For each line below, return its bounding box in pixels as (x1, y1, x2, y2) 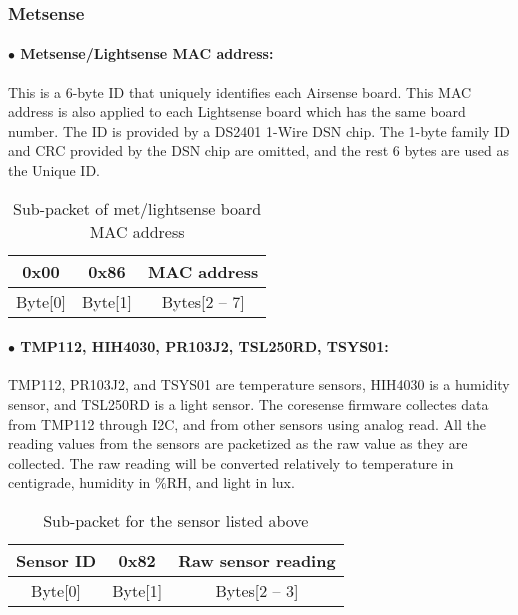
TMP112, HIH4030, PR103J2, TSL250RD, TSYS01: (20, 336, 389, 357)
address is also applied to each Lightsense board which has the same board (8, 101, 466, 122)
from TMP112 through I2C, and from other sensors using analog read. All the (8, 413, 486, 434)
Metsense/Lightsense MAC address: (20, 43, 274, 64)
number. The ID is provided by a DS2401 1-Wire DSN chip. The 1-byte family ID (8, 120, 510, 141)
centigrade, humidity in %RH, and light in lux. (8, 472, 295, 493)
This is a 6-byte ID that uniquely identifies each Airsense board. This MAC (8, 81, 472, 102)
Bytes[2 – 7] (161, 289, 245, 313)
